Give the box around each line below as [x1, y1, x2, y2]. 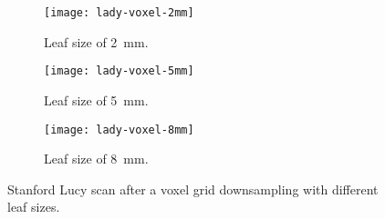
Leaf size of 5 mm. [44, 90, 149, 109]
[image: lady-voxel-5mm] [44, 65, 194, 78]
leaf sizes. [7, 197, 60, 216]
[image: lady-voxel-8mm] [44, 123, 194, 136]
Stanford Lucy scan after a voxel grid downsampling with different [7, 179, 379, 198]
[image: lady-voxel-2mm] [44, 6, 194, 19]
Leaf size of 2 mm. [44, 32, 149, 51]
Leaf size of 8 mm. [44, 149, 149, 168]
